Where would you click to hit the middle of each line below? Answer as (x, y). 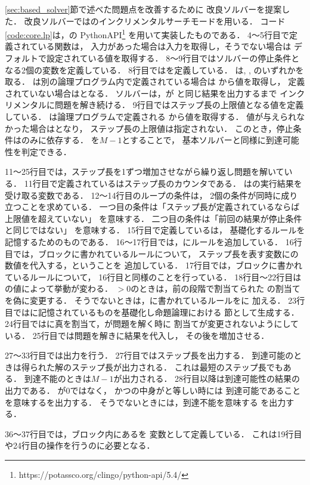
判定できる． (46, 151)
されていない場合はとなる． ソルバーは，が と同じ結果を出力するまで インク (155, 93)
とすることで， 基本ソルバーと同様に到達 (202, 140)
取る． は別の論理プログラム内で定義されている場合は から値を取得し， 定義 (155, 81)
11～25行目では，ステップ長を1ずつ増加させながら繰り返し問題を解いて (145, 172)
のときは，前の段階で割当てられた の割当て (216, 288)
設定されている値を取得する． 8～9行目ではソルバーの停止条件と (173, 58)
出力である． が (35, 390)
